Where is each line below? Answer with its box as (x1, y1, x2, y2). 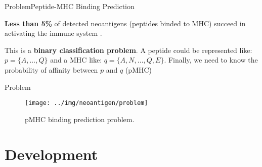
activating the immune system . (5, 28, 102, 38)
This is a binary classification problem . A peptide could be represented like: (5, 44, 252, 55)
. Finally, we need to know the (164, 54, 258, 65)
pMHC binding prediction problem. (25, 114, 135, 124)
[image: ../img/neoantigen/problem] (25, 99, 148, 107)
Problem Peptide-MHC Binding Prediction (5, 1, 135, 11)
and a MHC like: (50, 54, 102, 65)
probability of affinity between (5, 64, 98, 75)
